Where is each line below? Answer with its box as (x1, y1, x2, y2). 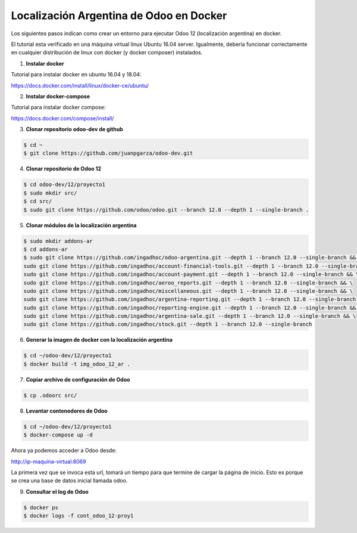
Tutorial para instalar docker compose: (11, 104, 106, 111)
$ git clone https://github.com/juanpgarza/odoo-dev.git (23, 150, 193, 157)
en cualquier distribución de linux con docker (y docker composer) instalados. (11, 49, 203, 56)
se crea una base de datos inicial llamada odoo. (11, 477, 128, 484)
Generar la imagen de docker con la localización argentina (26, 336, 173, 343)
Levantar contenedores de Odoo (26, 407, 108, 414)
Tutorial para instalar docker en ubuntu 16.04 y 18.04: (11, 71, 142, 78)
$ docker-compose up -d (23, 432, 93, 438)
